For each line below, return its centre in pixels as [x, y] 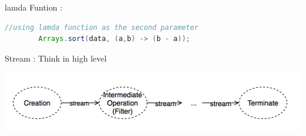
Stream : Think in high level [56, 58]
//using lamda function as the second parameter [102, 27]
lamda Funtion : [34, 7]
